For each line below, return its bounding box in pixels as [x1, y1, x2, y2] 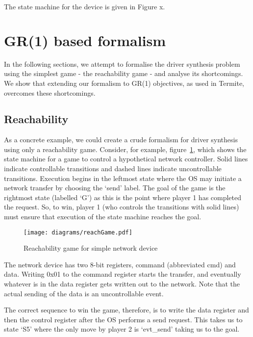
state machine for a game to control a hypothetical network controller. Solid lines [4, 154, 248, 164]
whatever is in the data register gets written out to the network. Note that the [4, 279, 240, 289]
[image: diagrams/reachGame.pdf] [24, 229, 132, 236]
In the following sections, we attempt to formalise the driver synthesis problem [4, 58, 240, 69]
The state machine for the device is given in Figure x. [4, 1, 165, 11]
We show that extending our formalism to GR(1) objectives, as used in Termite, [4, 78, 244, 88]
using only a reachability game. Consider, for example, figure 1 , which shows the [4, 144, 247, 154]
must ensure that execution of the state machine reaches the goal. [4, 211, 202, 222]
